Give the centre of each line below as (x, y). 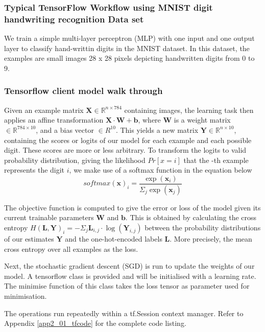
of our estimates (29, 238)
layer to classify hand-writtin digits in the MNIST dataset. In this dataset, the (127, 48)
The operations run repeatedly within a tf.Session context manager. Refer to (124, 313)
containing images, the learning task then (189, 110)
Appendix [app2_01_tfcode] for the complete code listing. (95, 323)
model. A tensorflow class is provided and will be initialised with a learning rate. (130, 276)
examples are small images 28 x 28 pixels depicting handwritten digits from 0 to (129, 58)
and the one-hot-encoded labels (114, 238)
